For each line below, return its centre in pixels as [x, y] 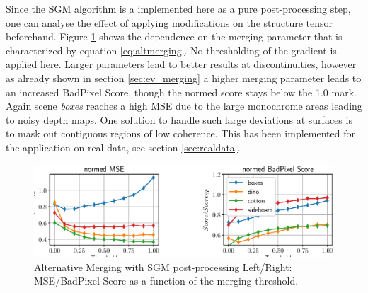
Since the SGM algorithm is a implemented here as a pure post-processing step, [178, 8]
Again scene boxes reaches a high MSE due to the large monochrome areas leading [184, 106]
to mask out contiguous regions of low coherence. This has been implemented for [180, 133]
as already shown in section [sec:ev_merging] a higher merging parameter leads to [184, 77]
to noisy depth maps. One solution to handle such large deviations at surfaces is [179, 119]
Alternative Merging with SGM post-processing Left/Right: [163, 266]
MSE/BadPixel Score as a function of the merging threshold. [166, 281]
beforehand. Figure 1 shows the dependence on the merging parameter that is [174, 36]
